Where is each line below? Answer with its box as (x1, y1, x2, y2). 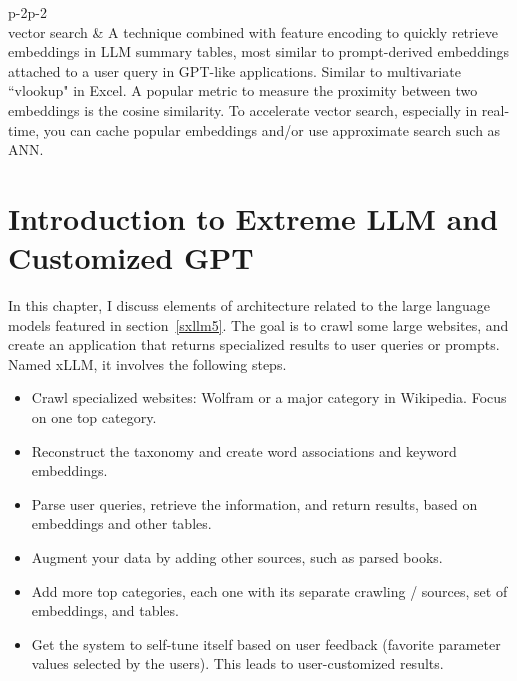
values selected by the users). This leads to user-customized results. (31, 653, 444, 674)
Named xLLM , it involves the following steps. (8, 353, 287, 374)
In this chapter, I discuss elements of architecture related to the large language (8, 295, 490, 316)
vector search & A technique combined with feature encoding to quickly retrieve (8, 21, 498, 42)
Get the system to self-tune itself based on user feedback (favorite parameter (31, 633, 501, 654)
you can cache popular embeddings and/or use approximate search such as (43, 119, 501, 140)
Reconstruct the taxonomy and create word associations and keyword (31, 440, 457, 461)
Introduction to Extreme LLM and (8, 197, 499, 238)
